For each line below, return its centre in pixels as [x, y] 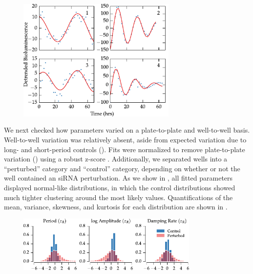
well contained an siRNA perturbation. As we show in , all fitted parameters [118, 178]
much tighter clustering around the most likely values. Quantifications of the [118, 197]
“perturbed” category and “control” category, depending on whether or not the [122, 168]
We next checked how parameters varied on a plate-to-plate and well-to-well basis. [127, 130]
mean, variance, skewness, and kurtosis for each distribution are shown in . [116, 207]
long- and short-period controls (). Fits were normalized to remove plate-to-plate [125, 149]
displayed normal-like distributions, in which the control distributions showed [120, 187]
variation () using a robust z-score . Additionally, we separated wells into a [116, 159]
